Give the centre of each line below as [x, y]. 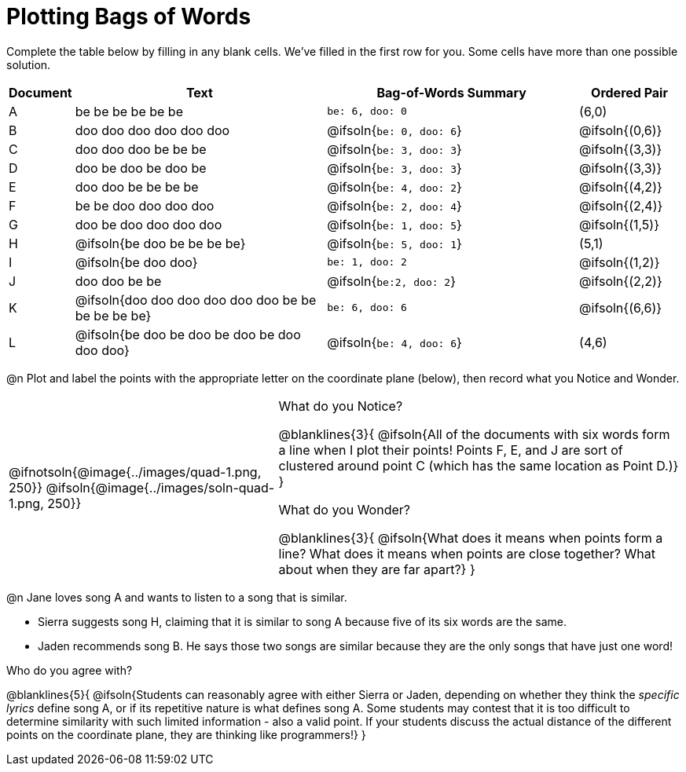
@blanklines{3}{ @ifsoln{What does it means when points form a [471, 538]
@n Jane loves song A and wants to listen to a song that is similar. [177, 597]
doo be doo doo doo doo [149, 224]
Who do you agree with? [70, 670]
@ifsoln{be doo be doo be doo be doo [188, 334]
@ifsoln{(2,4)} [621, 205]
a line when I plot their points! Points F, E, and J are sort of [451, 450]
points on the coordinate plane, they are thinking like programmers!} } [186, 734]
